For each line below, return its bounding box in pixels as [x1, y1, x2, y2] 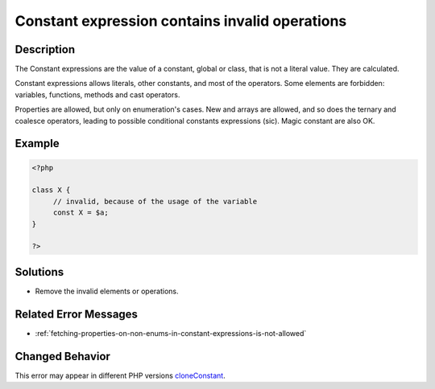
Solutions [14, 265, 64, 279]
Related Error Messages [14, 307, 139, 321]
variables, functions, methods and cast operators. [14, 89, 180, 100]
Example [14, 137, 60, 150]
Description [14, 43, 76, 56]
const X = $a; [52, 208, 109, 217]
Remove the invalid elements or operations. [35, 286, 179, 296]
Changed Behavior [14, 350, 110, 363]
